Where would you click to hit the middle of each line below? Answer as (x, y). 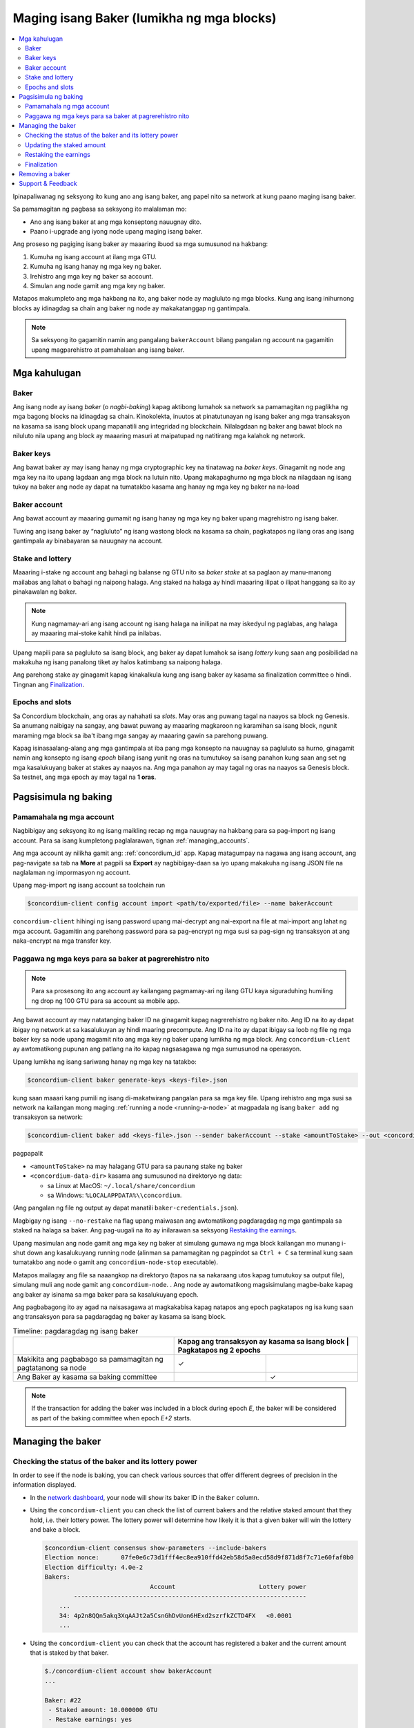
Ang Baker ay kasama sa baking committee (87, 1377)
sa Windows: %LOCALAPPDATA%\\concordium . (115, 1195)
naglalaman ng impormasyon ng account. (72, 872)
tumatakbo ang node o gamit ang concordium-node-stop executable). (116, 1262)
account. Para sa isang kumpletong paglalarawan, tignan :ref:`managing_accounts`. (131, 840)
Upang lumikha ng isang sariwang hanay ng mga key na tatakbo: (105, 1062)
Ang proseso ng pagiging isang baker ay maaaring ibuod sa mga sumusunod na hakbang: (140, 244)
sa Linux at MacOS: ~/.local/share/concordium (121, 1185)
